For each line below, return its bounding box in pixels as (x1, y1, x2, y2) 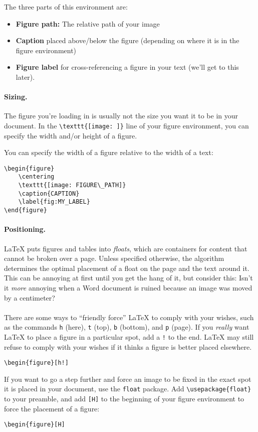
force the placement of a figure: (4, 403, 100, 413)
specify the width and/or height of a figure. (4, 130, 137, 140)
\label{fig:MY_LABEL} (18, 198, 90, 206)
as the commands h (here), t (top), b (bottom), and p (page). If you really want (4, 322, 249, 332)
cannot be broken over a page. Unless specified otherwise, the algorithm (4, 253, 224, 263)
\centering (18, 173, 55, 181)
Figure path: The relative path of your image (16, 18, 160, 29)
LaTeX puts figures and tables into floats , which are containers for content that (4, 243, 247, 253)
